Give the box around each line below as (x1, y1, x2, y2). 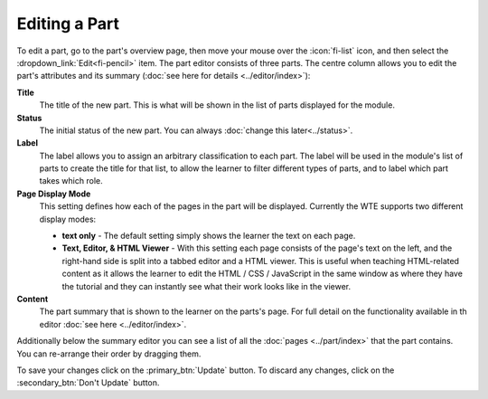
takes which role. (39, 176, 103, 186)
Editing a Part (16, 14, 119, 33)
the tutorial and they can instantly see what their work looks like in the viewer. (61, 280, 352, 291)
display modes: (39, 214, 97, 224)
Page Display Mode (16, 188, 91, 199)
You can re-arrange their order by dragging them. (16, 348, 202, 359)
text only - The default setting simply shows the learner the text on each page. (61, 231, 356, 242)
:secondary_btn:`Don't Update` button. (16, 377, 160, 388)
